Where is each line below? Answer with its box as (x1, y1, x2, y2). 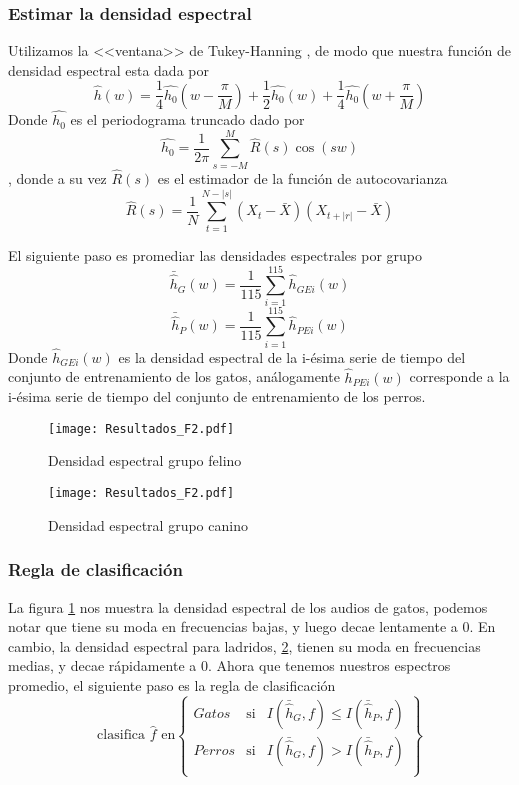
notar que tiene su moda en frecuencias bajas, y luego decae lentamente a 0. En (8, 616, 496, 637)
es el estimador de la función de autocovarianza (157, 168, 448, 189)
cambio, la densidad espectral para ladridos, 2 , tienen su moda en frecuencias (8, 635, 481, 656)
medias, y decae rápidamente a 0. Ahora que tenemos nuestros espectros (8, 655, 451, 676)
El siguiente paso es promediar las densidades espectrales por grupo (8, 244, 422, 265)
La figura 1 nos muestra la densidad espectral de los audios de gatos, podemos (8, 596, 488, 617)
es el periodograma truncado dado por (70, 109, 305, 130)
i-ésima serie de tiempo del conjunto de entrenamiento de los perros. (8, 386, 426, 407)
